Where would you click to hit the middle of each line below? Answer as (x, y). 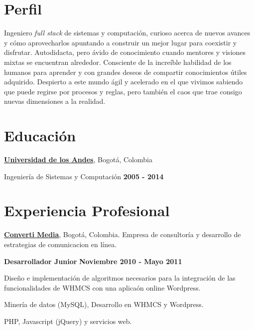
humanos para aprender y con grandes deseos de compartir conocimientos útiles (126, 72)
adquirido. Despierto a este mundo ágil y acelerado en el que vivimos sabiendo (124, 82)
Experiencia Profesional (87, 210)
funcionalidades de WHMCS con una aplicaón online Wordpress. (102, 287)
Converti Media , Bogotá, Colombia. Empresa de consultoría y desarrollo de (123, 234)
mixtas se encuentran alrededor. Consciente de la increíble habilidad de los (118, 62)
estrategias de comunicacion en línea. (61, 244)
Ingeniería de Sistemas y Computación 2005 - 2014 (84, 176)
